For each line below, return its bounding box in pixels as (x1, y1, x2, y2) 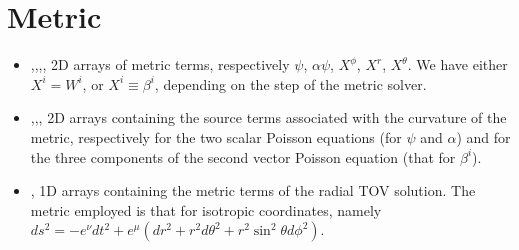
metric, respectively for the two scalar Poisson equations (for (30, 126, 402, 147)
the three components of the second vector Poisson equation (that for (30, 146, 456, 167)
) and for (456, 126, 511, 147)
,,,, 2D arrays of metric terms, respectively (30, 54, 290, 75)
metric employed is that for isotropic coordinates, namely (30, 199, 382, 220)
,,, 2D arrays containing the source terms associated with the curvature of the (30, 107, 507, 128)
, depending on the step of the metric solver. (154, 73, 427, 94)
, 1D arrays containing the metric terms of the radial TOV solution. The (30, 180, 476, 201)
